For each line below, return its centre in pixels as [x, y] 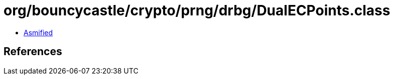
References [33, 52]
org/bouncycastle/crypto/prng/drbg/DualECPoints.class [197, 10]
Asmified [38, 32]
